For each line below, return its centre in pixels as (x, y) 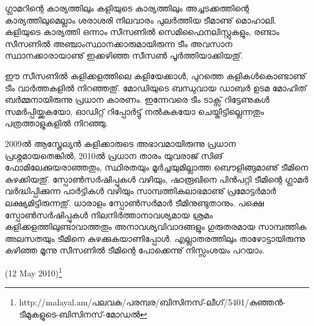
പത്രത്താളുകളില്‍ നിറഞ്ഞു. (56, 123)
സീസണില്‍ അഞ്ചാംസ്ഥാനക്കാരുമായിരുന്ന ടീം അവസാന (119, 43)
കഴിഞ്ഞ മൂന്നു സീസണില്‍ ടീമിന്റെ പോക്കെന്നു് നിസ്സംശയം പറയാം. (135, 250)
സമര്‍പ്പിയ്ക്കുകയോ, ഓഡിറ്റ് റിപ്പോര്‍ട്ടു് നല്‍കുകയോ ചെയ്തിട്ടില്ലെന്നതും (135, 111)
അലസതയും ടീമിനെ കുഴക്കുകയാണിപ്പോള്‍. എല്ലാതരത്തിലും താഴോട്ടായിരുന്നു (155, 238)
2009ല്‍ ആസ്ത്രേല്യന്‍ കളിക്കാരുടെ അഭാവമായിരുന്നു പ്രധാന (120, 143)
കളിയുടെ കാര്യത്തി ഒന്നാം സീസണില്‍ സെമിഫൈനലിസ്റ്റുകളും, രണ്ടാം (142, 32)
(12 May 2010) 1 (34, 272)
